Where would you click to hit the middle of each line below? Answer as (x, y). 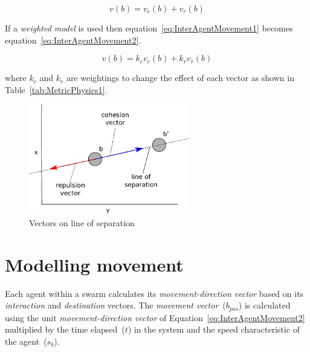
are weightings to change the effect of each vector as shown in (180, 78)
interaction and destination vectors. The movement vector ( (115, 305)
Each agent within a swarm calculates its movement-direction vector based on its (154, 293)
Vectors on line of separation (82, 222)
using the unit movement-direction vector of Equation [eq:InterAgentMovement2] (155, 317)
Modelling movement (94, 264)
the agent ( (26, 341)
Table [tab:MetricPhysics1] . (56, 89)
